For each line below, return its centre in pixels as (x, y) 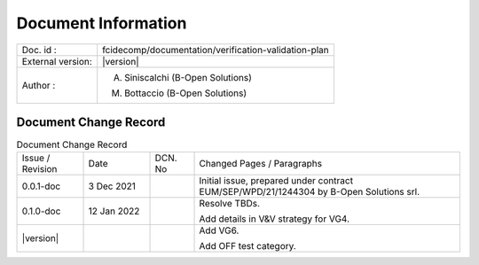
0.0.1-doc (41, 186)
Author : (39, 85)
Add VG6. (219, 230)
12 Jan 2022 (114, 211)
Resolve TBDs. (230, 204)
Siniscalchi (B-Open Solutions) (188, 77)
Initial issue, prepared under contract (276, 181)
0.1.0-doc (41, 211)
